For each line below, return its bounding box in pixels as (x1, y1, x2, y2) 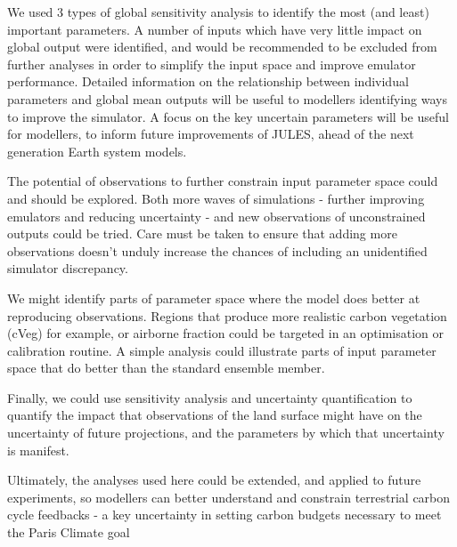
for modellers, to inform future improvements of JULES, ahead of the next (7, 125, 414, 143)
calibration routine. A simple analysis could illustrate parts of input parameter (7, 341, 437, 359)
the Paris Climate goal (7, 523, 130, 542)
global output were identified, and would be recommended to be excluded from (7, 37, 437, 56)
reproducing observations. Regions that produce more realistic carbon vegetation (7, 306, 447, 325)
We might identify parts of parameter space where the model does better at (7, 288, 420, 307)
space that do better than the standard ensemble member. (7, 358, 325, 377)
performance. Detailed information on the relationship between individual (7, 72, 409, 91)
